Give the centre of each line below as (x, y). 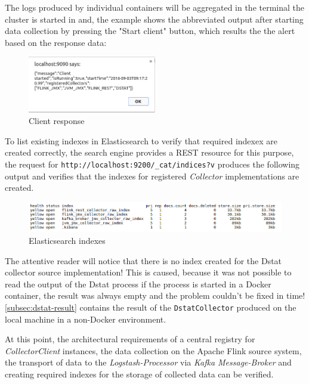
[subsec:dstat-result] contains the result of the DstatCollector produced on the (151, 307)
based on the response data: (56, 42)
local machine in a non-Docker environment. (86, 319)
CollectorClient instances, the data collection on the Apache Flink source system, (153, 350)
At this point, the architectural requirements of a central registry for (130, 339)
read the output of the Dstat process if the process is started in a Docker (138, 284)
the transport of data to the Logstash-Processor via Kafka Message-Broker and (148, 362)
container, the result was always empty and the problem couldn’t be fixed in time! (155, 295)
